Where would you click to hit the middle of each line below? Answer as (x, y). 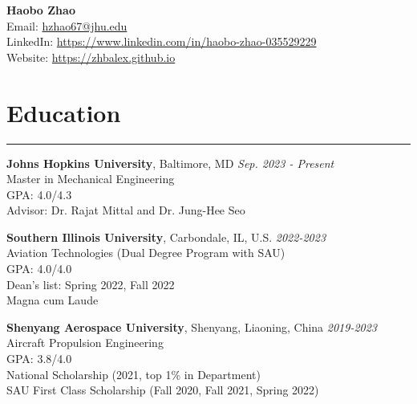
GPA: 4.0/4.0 (39, 269)
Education (64, 112)
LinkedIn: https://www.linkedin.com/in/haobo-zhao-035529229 (162, 41)
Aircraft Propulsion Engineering (85, 343)
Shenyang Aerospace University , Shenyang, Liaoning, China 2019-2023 (192, 326)
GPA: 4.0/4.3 (39, 194)
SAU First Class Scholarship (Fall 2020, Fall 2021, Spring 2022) (163, 390)
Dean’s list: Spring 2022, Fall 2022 (91, 284)
